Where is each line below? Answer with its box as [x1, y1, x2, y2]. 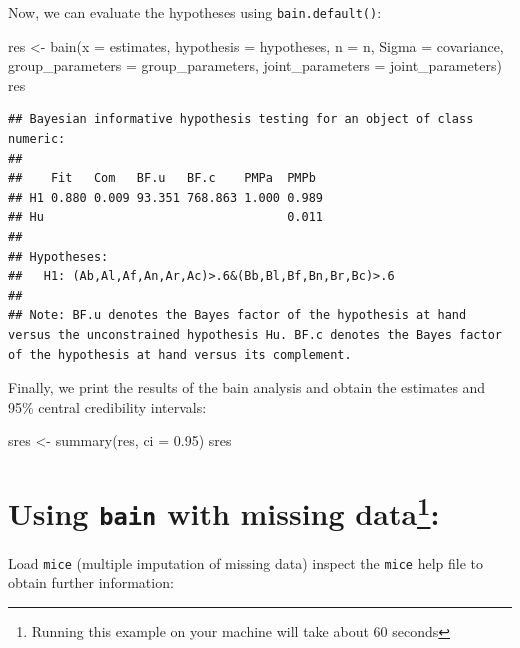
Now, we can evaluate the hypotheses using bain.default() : [8, 2, 382, 22]
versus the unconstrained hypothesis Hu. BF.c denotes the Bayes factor [8, 327, 502, 342]
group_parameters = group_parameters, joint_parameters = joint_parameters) [8, 55, 502, 76]
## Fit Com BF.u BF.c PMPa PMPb [8, 171, 316, 186]
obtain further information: [8, 572, 174, 593]
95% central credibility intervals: [8, 396, 207, 417]
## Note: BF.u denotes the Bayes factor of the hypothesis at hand [8, 308, 467, 323]
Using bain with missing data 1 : [8, 489, 440, 534]
